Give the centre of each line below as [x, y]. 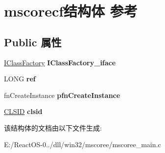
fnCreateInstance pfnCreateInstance [62, 95]
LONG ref [20, 79]
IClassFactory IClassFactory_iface [60, 62]
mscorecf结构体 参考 [71, 11]
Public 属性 [33, 42]
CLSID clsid [23, 111]
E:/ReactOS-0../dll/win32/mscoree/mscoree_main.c [82, 144]
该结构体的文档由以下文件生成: [53, 127]
